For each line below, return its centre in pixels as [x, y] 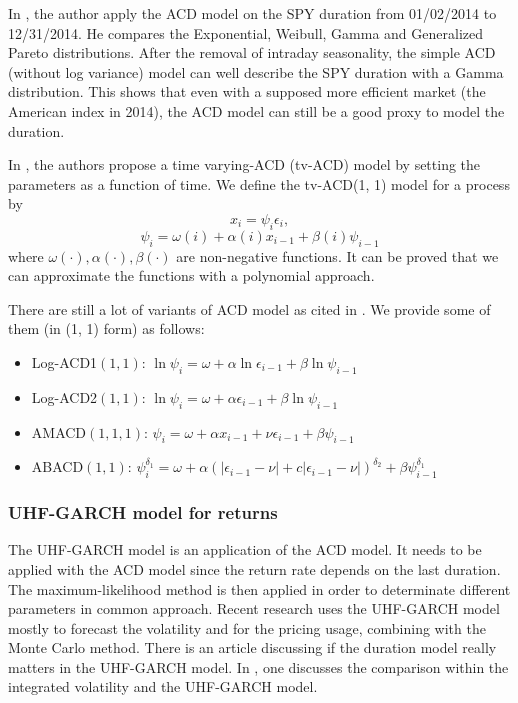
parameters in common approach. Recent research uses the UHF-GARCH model [254, 608]
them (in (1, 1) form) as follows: [106, 328]
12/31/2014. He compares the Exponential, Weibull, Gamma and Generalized [246, 32]
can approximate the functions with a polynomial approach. [191, 275]
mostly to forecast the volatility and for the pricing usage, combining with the [247, 627]
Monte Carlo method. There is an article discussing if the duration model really [252, 647]
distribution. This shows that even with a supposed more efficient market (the [247, 91]
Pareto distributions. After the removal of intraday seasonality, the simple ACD [252, 52]
